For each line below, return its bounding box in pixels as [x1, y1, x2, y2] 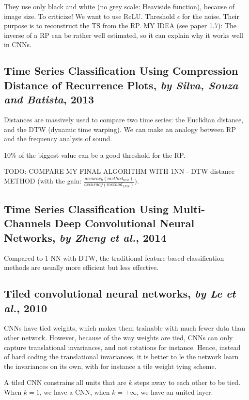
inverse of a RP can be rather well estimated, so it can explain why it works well [4, 30, 243, 40]
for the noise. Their [182, 11, 239, 21]
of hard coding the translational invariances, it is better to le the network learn [4, 351, 239, 362]
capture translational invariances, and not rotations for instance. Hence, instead [4, 342, 241, 352]
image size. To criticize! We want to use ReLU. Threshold [4, 11, 175, 21]
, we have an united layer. [136, 386, 213, 397]
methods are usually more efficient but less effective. [4, 262, 159, 272]
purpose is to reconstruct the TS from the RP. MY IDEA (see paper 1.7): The [4, 20, 236, 31]
